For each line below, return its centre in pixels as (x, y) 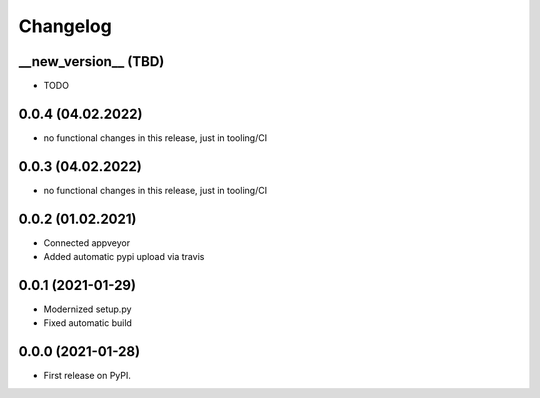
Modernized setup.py (87, 309)
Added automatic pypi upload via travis (124, 257)
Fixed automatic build (87, 323)
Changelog (65, 26)
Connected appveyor (86, 242)
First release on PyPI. (87, 376)
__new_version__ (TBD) (91, 61)
